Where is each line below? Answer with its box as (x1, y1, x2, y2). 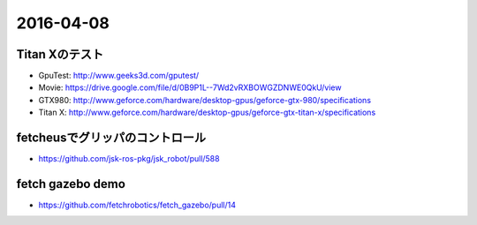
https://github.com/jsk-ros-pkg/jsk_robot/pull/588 (38, 154, 220, 164)
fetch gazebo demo (16, 176, 125, 191)
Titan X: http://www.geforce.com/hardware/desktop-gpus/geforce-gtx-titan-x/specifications (38, 107, 376, 118)
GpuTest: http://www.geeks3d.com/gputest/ (38, 71, 200, 81)
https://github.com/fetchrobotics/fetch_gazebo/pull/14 (38, 199, 236, 211)
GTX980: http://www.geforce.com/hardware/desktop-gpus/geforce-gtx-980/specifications (38, 94, 371, 105)
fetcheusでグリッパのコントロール (16, 131, 207, 146)
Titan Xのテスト (16, 47, 104, 62)
